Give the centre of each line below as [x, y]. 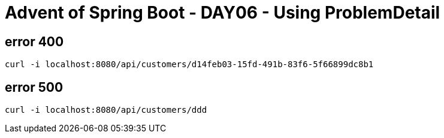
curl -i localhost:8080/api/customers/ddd [106, 110]
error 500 [34, 87]
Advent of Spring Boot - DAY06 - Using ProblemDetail [223, 13]
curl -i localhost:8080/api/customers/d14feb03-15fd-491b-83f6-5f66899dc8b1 [189, 64]
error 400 [34, 41]
